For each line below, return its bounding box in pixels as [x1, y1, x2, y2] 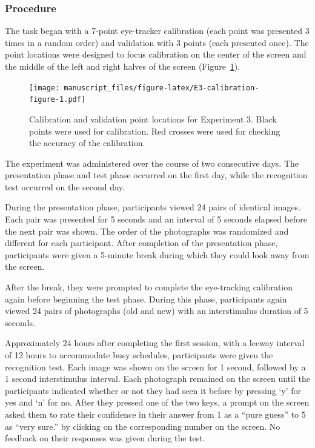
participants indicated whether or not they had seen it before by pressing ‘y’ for [5, 384, 302, 396]
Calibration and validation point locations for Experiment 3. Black [29, 112, 277, 125]
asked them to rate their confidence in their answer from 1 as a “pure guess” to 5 [5, 407, 306, 420]
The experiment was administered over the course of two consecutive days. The [5, 156, 299, 169]
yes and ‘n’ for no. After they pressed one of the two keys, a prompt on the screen [5, 396, 310, 409]
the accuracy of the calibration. [29, 136, 145, 149]
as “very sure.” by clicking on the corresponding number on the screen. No [5, 420, 280, 432]
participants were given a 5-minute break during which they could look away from [5, 248, 310, 261]
